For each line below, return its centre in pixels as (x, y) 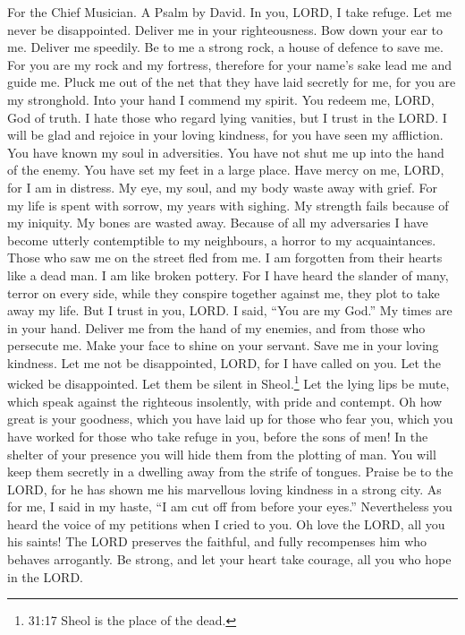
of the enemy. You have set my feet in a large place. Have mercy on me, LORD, (226, 170)
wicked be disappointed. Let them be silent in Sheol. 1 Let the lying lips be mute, (228, 382)
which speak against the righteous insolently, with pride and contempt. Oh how (225, 401)
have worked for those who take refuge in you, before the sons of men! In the (218, 436)
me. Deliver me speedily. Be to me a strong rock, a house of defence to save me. (225, 47)
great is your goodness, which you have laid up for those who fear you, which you (230, 419)
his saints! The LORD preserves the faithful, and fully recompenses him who (217, 541)
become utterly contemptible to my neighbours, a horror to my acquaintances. (222, 240)
